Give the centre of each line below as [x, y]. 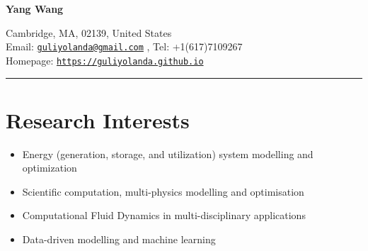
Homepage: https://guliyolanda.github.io [105, 60]
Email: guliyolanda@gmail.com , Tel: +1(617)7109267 [124, 46]
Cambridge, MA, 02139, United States [89, 32]
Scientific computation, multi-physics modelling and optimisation [163, 191]
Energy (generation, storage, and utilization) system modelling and [168, 154]
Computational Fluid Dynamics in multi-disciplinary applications [164, 215]
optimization [50, 168]
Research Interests [98, 119]
